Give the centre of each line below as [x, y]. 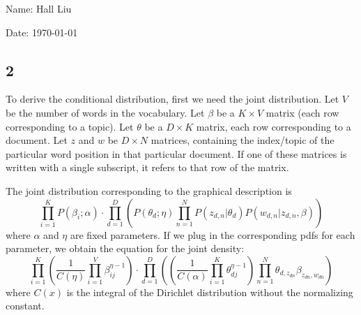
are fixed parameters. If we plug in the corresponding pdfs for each [213, 234]
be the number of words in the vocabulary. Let [105, 112]
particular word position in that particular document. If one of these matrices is [176, 153]
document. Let [37, 140]
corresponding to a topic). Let [70, 126]
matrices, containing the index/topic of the [243, 140]
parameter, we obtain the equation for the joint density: [125, 248]
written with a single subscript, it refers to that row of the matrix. [147, 167]
